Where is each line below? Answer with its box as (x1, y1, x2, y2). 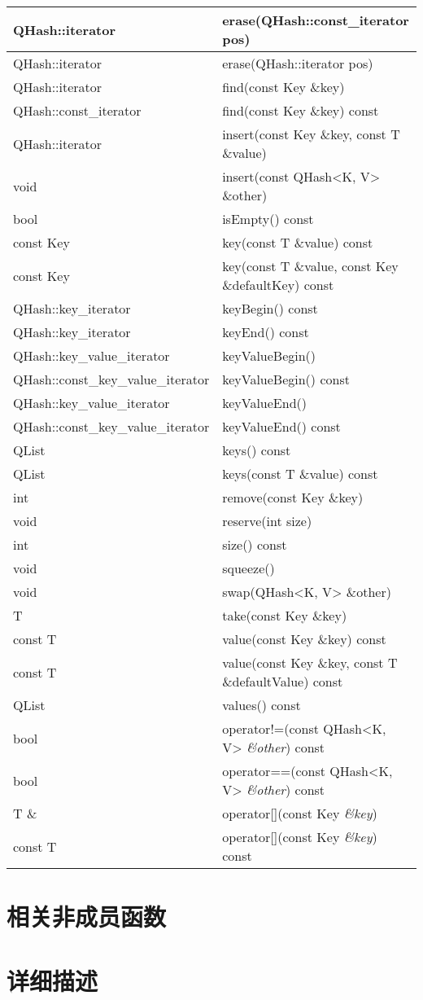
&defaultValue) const (222, 672, 343, 691)
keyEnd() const (222, 322, 309, 341)
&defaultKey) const (222, 275, 334, 294)
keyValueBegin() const (222, 370, 350, 388)
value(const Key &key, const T (222, 653, 398, 672)
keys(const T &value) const (222, 464, 378, 483)
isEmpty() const (222, 209, 314, 228)
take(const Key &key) (222, 606, 347, 625)
